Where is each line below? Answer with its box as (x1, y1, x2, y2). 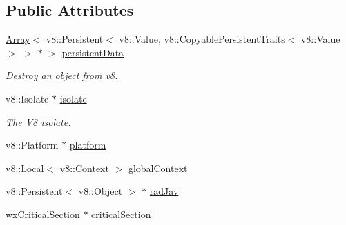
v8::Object (78, 184, 123, 198)
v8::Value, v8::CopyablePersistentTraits (119, 32, 285, 46)
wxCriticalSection (6, 206, 80, 221)
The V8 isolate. (6, 114, 71, 129)
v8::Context (59, 160, 109, 175)
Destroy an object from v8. (6, 68, 118, 83)
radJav (149, 184, 179, 198)
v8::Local (6, 160, 44, 175)
